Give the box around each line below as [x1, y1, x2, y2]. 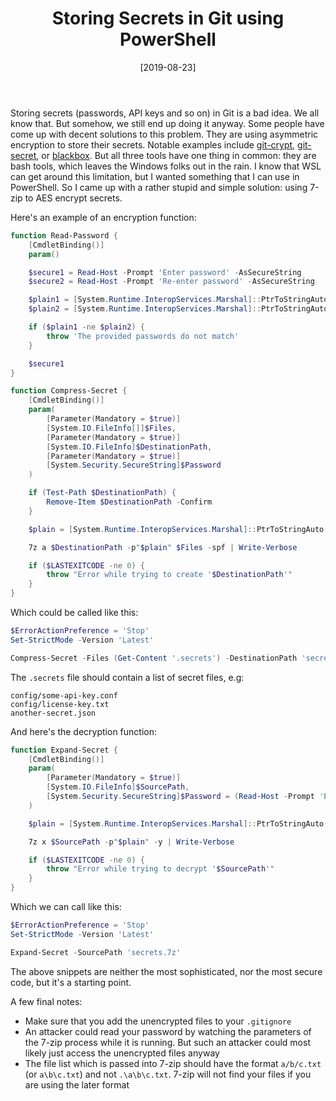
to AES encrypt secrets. [24, 192, 123, 204]
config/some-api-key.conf [10, 690, 118, 701]
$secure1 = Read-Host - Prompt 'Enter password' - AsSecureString [28, 267, 302, 277]
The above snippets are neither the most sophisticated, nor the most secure [10, 965, 323, 977]
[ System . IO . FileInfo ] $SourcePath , [46, 782, 190, 792]
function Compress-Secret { [10, 386, 128, 396]
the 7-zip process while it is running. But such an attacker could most [24, 1036, 311, 1048]
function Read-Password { [10, 230, 118, 241]
